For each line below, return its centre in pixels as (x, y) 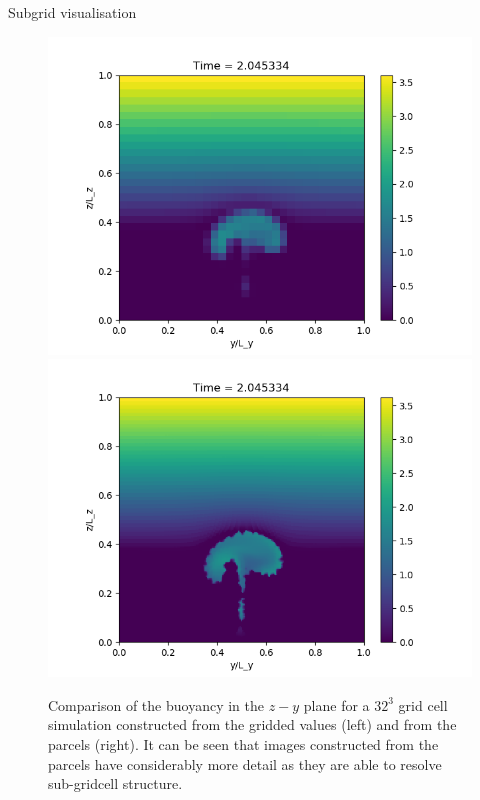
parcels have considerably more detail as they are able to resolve (245, 763)
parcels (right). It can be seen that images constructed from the (243, 743)
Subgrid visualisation (72, 12)
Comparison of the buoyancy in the (156, 704)
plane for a (336, 704)
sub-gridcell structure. (115, 783)
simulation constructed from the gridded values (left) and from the (252, 724)
